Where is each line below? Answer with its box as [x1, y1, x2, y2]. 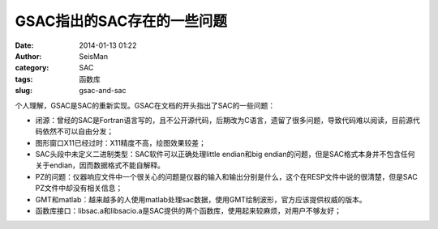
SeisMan [79, 51, 109, 61]
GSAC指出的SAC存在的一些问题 [15, 12, 227, 30]
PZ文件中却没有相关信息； [35, 183, 123, 193]
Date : [15, 40, 34, 50]
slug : [15, 86, 32, 95]
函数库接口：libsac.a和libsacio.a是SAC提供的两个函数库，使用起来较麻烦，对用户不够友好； [35, 206, 342, 216]
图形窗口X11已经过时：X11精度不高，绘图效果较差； [35, 138, 206, 147]
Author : [15, 51, 42, 61]
